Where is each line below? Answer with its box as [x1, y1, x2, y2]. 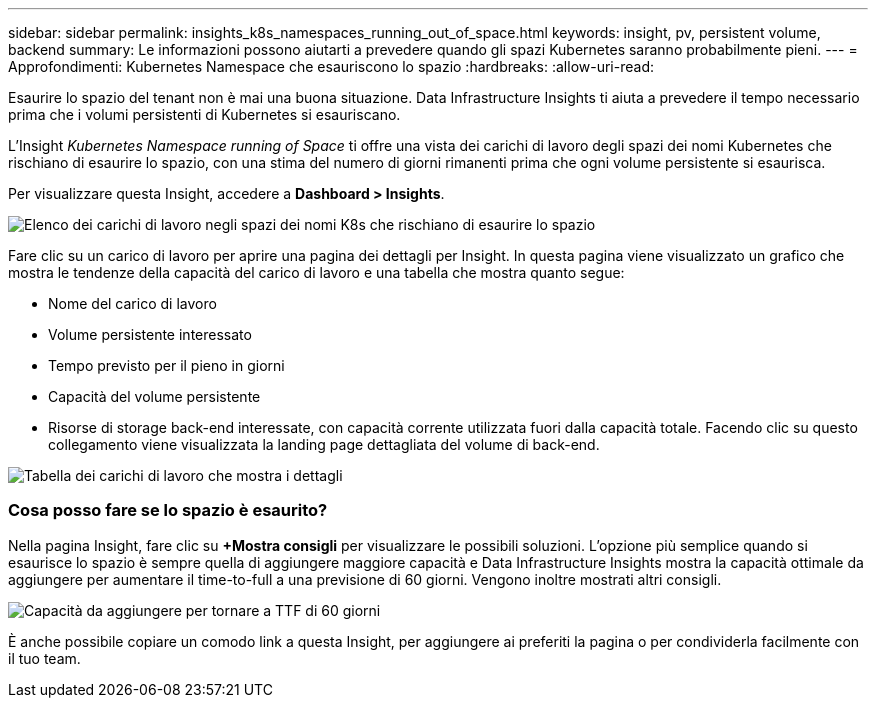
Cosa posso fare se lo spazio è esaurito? [8, 500, 328, 521]
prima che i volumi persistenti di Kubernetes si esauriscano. [8, 106, 401, 123]
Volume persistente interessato [48, 326, 252, 343]
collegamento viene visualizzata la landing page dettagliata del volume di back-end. [48, 436, 600, 453]
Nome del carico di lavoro [48, 295, 217, 312]
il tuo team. [8, 649, 81, 667]
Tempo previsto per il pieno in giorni [48, 357, 285, 374]
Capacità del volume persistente [48, 388, 261, 405]
